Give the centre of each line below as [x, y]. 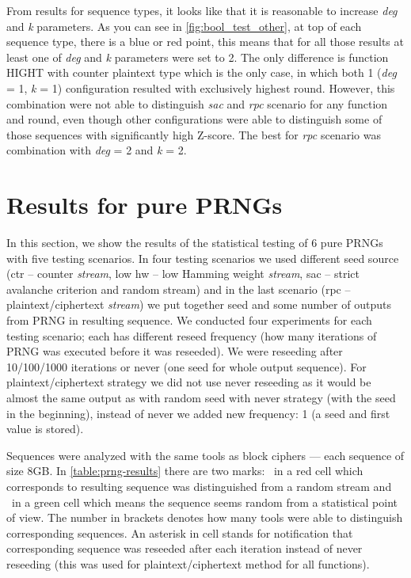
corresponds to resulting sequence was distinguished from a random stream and [199, 486]
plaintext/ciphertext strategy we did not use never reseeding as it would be [189, 382]
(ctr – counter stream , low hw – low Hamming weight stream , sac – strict [183, 274]
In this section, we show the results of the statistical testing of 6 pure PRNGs [195, 243]
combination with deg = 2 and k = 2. [97, 150]
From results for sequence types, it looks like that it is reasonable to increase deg [202, 10]
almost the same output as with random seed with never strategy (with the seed [201, 397]
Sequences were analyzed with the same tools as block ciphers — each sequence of [205, 455]
